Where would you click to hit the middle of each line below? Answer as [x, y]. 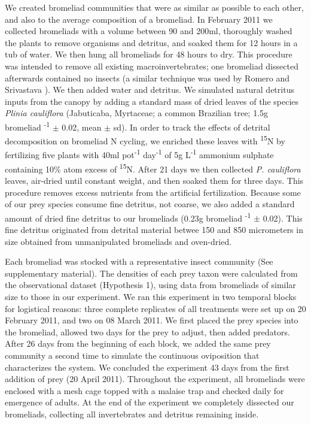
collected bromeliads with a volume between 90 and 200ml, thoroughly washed [149, 31]
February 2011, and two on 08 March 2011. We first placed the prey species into [152, 320]
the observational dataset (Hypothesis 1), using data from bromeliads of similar [150, 285]
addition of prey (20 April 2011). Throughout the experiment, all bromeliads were [155, 379]
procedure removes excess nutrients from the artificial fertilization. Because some [153, 192]
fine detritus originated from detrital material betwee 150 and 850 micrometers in [154, 229]
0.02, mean [82, 127]
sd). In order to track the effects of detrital [192, 127]
